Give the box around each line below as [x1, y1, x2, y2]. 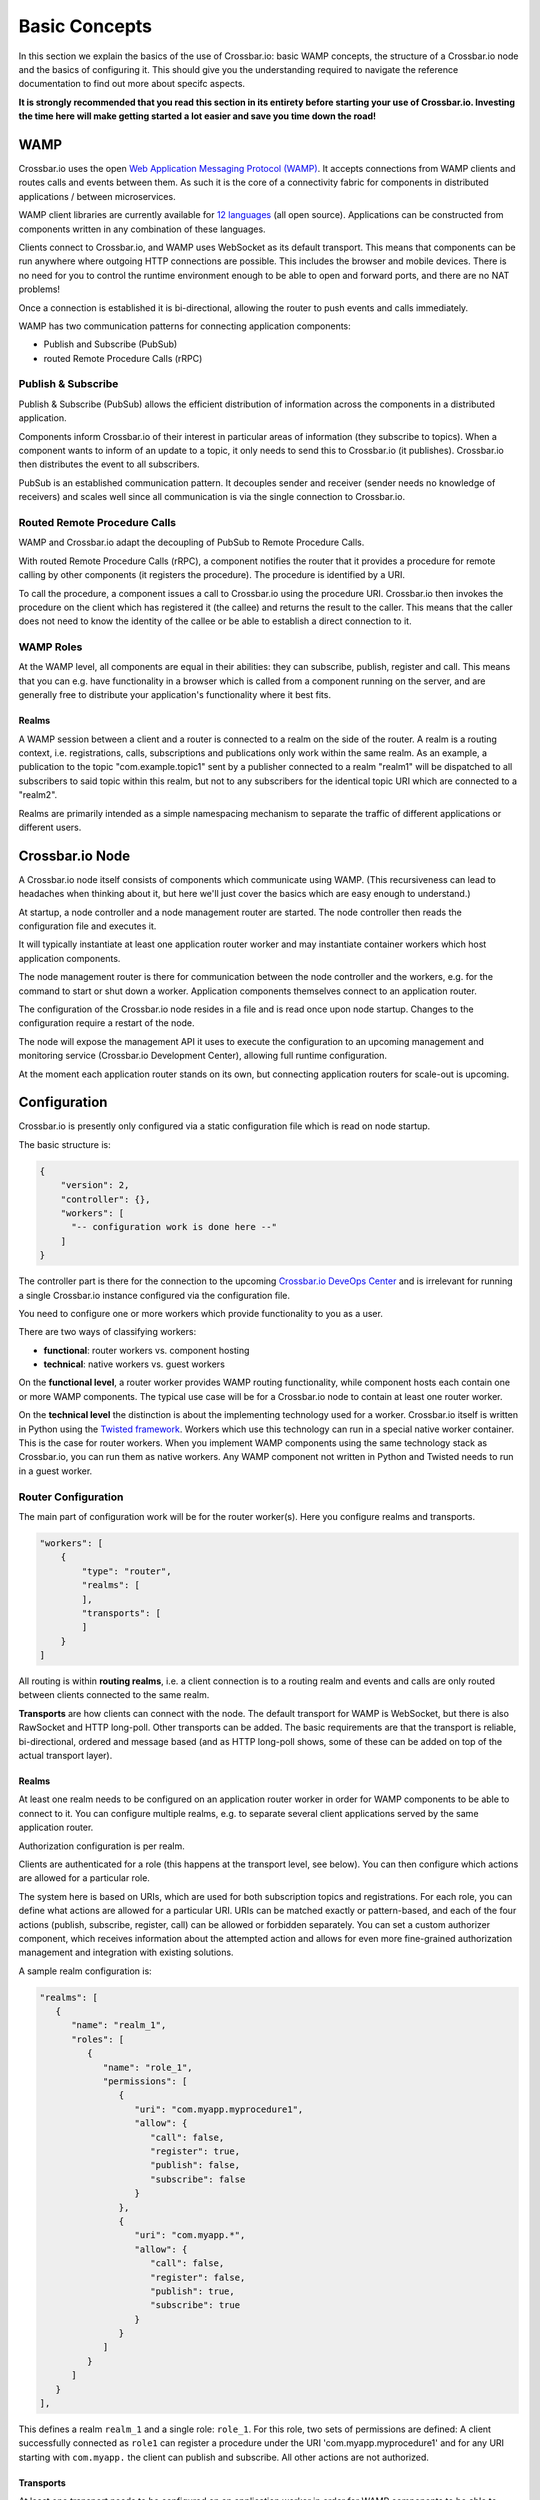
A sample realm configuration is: [18, 1965, 152, 1977]
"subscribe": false [150, 2173, 246, 2185]
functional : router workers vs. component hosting [43, 1344, 250, 1356]
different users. [18, 821, 82, 833]
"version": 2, [60, 1180, 130, 1191]
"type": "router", [81, 1565, 172, 1577]
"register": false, [150, 2271, 246, 2283]
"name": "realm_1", [71, 2020, 167, 2031]
